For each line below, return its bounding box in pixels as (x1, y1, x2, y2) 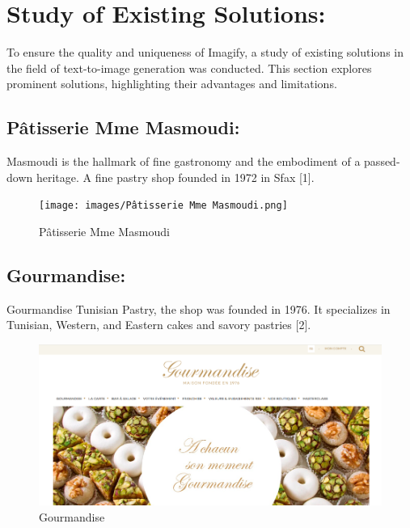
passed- (364, 153, 400, 170)
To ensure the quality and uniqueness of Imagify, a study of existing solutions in (6, 44, 404, 61)
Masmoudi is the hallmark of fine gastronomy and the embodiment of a (6, 153, 361, 170)
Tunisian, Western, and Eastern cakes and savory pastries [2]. (6, 316, 311, 333)
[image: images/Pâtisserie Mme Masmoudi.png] (39, 200, 288, 212)
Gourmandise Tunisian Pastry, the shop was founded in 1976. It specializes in (6, 300, 391, 317)
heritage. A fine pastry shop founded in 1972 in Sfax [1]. (36, 168, 315, 185)
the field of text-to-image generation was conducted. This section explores (6, 59, 372, 76)
